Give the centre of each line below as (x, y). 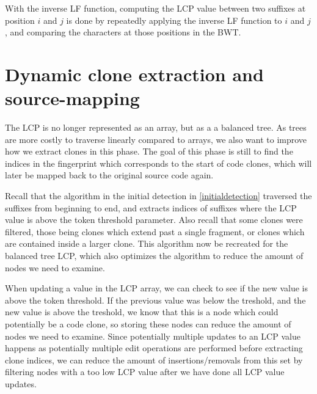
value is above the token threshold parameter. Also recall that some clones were (154, 220)
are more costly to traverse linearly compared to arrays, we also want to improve (156, 139)
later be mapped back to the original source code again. (109, 175)
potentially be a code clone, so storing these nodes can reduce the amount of (148, 324)
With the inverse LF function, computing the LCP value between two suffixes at (155, 8)
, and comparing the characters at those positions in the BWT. (123, 32)
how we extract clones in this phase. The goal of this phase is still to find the (149, 151)
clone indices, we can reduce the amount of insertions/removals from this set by (154, 359)
